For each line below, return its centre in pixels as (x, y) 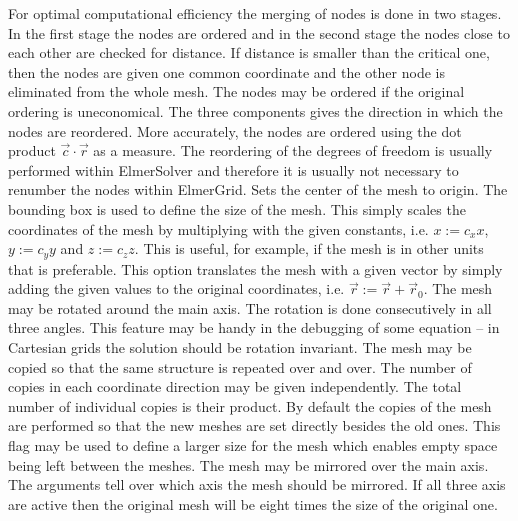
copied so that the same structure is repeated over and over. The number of (240, 366)
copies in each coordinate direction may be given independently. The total (235, 386)
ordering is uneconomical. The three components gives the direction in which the (255, 110)
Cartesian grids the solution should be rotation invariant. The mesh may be (240, 346)
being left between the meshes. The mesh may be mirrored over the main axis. (248, 464)
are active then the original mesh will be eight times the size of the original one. (253, 503)
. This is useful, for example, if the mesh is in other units (309, 248)
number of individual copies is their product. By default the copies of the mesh (250, 405)
